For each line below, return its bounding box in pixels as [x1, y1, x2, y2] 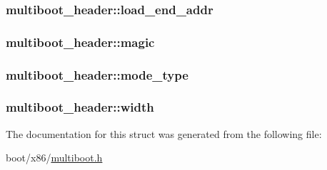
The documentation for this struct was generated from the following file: [6, 126, 322, 141]
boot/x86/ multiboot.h [6, 150, 103, 165]
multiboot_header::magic [6, 33, 155, 51]
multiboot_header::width [6, 98, 154, 116]
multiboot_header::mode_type [6, 65, 188, 83]
